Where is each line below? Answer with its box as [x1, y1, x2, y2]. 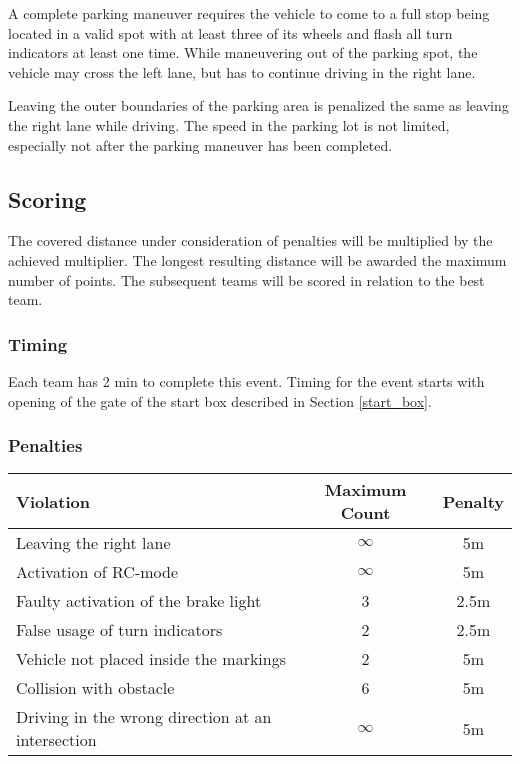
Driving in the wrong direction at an [16, 705, 272, 729]
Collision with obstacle [16, 676, 175, 700]
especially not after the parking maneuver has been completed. [8, 134, 393, 155]
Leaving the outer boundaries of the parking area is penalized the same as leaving [8, 95, 509, 116]
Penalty [442, 489, 504, 513]
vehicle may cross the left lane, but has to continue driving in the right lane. [8, 61, 476, 82]
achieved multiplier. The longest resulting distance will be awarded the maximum [8, 249, 507, 270]
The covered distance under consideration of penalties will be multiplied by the [8, 230, 493, 251]
